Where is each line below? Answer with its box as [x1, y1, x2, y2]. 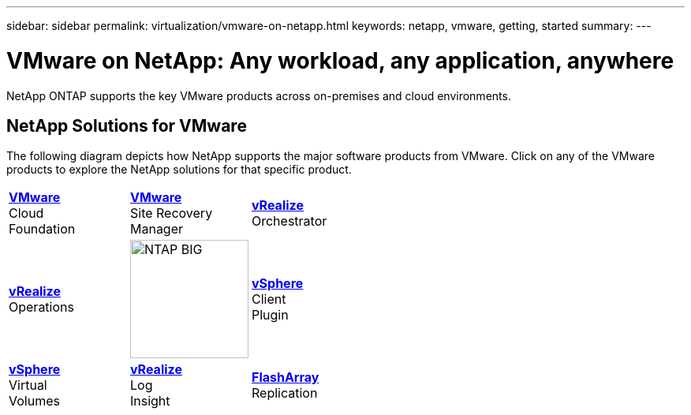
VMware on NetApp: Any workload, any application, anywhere [6, 47, 674, 74]
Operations [9, 299, 74, 316]
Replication [251, 385, 318, 402]
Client [251, 291, 286, 308]
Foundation [9, 221, 76, 237]
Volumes [9, 393, 60, 409]
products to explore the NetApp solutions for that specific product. [6, 163, 352, 177]
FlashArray [251, 369, 319, 386]
